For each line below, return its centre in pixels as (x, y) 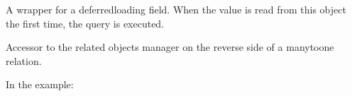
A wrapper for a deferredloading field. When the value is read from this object (176, 9)
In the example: (40, 84)
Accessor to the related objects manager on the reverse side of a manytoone (170, 47)
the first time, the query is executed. (85, 23)
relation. (24, 60)
